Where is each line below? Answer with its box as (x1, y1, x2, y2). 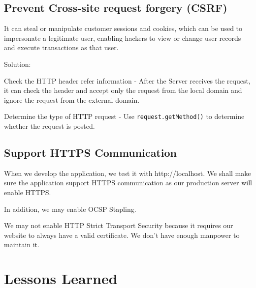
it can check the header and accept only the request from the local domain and (4, 85, 242, 95)
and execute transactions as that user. (4, 42, 119, 53)
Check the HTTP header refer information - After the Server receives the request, (4, 75, 251, 86)
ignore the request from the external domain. (4, 94, 140, 105)
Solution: (4, 58, 31, 69)
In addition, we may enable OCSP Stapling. (4, 203, 136, 214)
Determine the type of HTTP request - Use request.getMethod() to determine (4, 111, 245, 121)
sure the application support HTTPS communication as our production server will (4, 177, 252, 188)
